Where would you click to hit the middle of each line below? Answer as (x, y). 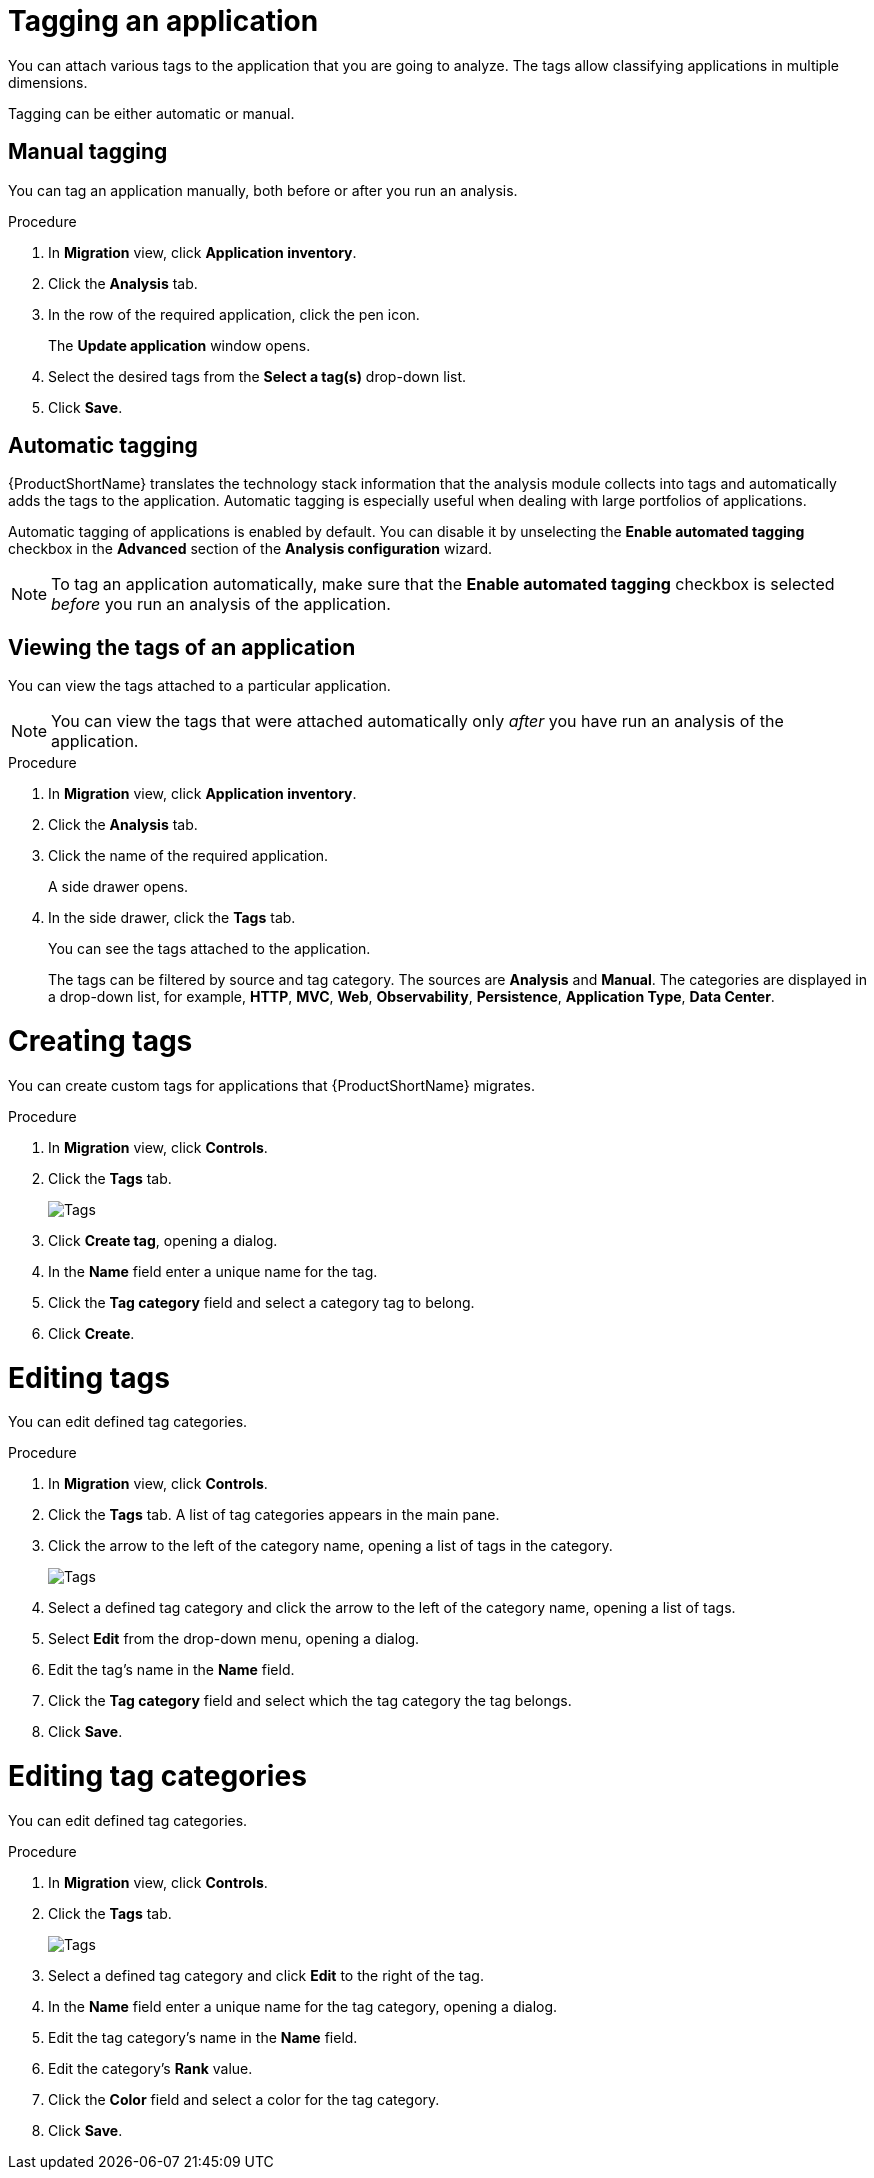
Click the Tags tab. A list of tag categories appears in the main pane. (274, 1515)
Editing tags (89, 1377)
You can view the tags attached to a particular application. (199, 686)
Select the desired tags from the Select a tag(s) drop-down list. (257, 376)
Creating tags (100, 1041)
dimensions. (48, 82)
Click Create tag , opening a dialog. (163, 1240)
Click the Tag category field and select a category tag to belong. (261, 1302)
